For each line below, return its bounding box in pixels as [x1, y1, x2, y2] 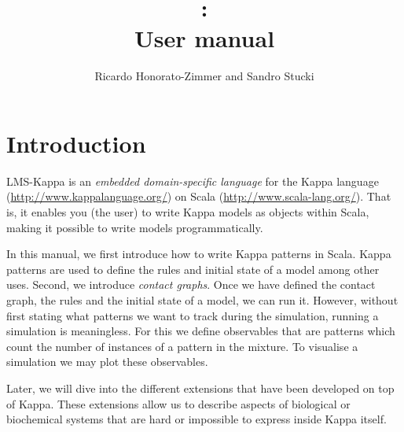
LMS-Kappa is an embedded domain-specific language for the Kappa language [6, 172, 379, 189]
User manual [134, 22, 275, 54]
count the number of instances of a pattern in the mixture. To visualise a [6, 338, 358, 354]
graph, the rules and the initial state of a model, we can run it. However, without [6, 292, 398, 308]
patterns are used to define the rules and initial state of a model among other [6, 260, 380, 277]
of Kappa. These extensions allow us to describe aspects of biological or [6, 395, 351, 412]
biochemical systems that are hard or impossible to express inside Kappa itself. [6, 411, 387, 427]
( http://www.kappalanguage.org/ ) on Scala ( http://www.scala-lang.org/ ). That [6, 188, 391, 205]
